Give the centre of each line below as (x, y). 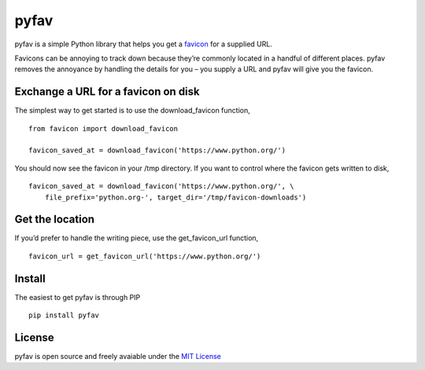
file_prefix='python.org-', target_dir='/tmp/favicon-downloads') (176, 197)
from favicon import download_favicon (103, 128)
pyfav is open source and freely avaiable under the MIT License (118, 357)
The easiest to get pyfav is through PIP (78, 297)
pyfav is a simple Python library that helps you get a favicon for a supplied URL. (144, 44)
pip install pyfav (64, 315)
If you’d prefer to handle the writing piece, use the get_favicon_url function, (137, 238)
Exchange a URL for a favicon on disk (107, 92)
